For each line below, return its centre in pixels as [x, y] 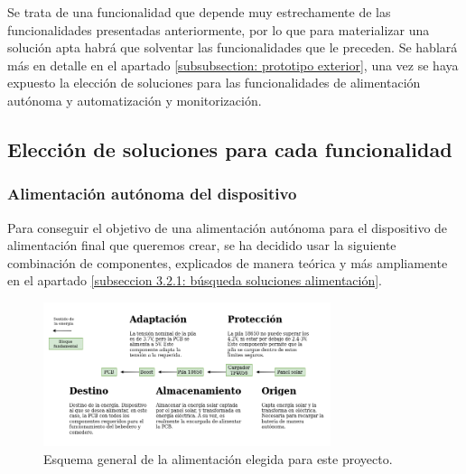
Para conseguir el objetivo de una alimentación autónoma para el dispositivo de [228, 227]
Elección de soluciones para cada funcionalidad [230, 149]
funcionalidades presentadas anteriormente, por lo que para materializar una [219, 29]
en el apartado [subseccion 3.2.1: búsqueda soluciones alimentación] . [195, 280]
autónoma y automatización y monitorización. [135, 100]
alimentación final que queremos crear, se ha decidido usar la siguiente [202, 245]
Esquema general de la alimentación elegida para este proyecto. [218, 458]
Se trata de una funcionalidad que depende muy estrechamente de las [199, 12]
